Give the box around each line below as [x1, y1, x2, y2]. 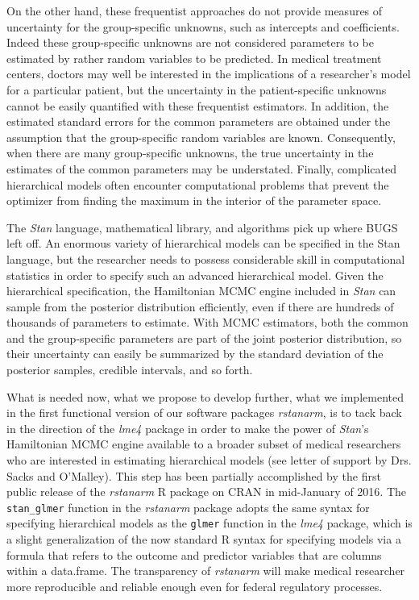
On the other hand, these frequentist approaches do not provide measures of [6, 2, 383, 19]
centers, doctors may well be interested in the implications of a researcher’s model [6, 65, 411, 82]
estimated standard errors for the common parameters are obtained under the [6, 113, 391, 130]
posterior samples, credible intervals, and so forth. [6, 361, 253, 378]
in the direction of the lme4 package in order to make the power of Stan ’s [6, 419, 369, 436]
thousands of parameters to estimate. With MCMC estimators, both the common [6, 314, 409, 331]
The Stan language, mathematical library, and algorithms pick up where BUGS [6, 219, 398, 235]
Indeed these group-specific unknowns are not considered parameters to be [6, 34, 374, 51]
